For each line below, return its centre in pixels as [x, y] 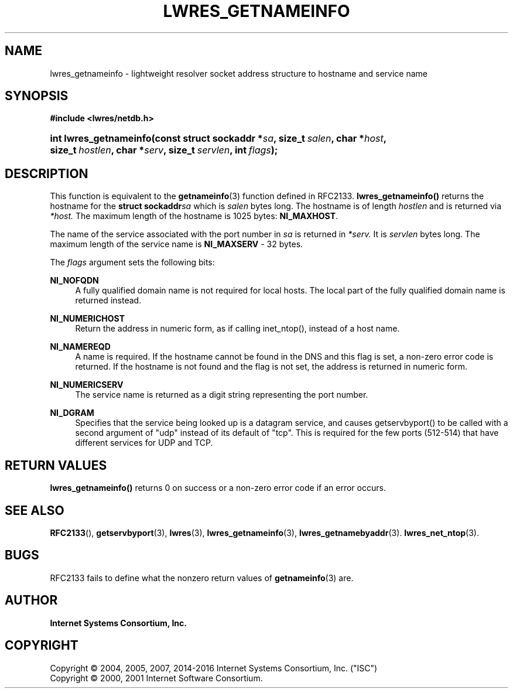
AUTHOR [31, 600]
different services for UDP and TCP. [144, 443]
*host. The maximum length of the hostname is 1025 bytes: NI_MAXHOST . [194, 216]
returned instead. [108, 301]
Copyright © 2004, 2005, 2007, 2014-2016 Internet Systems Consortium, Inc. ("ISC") [214, 668]
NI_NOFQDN [74, 281]
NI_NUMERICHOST [87, 319]
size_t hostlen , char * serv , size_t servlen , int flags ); [164, 150]
